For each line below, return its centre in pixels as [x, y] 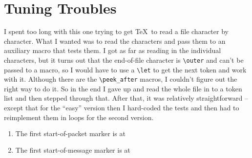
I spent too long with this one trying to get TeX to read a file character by [116, 31]
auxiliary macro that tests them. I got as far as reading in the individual [113, 50]
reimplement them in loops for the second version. [79, 117]
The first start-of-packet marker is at [70, 133]
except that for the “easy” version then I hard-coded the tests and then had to [122, 108]
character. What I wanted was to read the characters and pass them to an [115, 41]
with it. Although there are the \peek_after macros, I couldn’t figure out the [121, 79]
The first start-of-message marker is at [73, 149]
